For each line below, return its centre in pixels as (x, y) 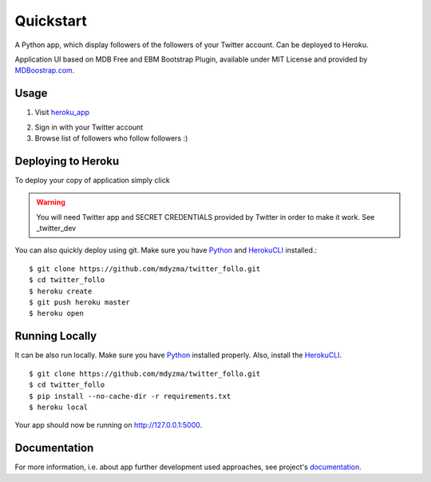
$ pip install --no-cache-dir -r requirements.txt (130, 396)
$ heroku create (61, 291)
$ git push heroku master (80, 303)
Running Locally (56, 336)
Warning (51, 202)
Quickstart (51, 21)
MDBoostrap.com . (45, 70)
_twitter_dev (56, 229)
